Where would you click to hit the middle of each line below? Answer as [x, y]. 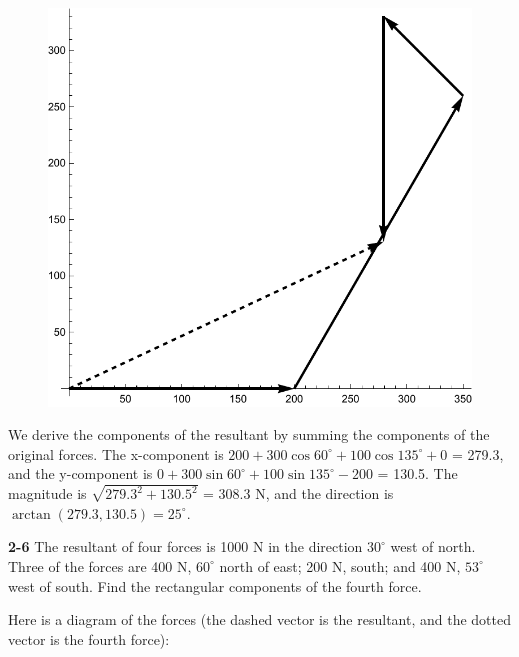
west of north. [433, 546]
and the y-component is [80, 473]
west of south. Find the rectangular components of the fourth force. [215, 585]
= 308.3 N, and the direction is [298, 493]
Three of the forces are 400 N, [100, 565]
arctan [31, 514]
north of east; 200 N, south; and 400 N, [340, 565]
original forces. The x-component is [116, 453]
